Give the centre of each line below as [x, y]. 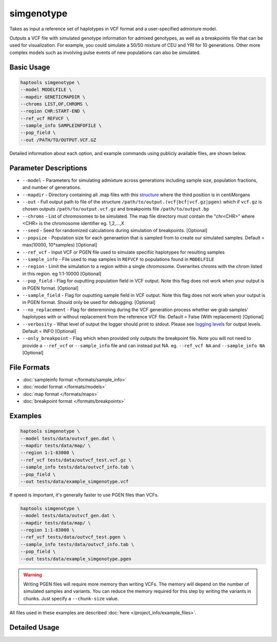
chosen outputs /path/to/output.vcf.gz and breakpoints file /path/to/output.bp [116, 209]
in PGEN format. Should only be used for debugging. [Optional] [89, 303]
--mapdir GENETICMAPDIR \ [53, 97]
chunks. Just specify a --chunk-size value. [71, 598]
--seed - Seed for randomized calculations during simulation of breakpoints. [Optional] [115, 231]
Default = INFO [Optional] [49, 331]
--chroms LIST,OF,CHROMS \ [54, 104]
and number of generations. [52, 187]
